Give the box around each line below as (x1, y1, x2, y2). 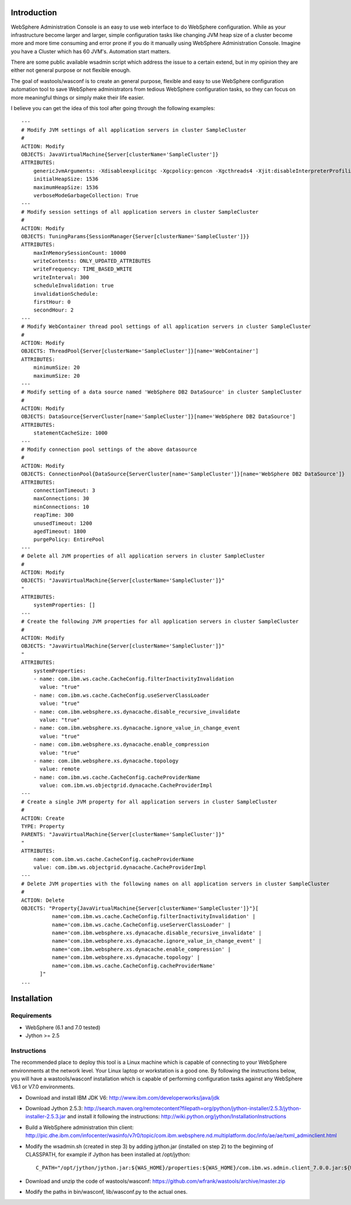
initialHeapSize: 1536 (33, 176, 99, 183)
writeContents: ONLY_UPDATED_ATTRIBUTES (33, 258, 152, 265)
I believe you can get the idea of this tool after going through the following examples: (11, 105, 215, 112)
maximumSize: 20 (33, 372, 80, 379)
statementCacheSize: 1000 (33, 430, 108, 436)
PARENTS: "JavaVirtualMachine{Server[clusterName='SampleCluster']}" (21, 831, 225, 838)
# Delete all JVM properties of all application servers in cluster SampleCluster (21, 553, 265, 559)
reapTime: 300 (33, 512, 74, 518)
